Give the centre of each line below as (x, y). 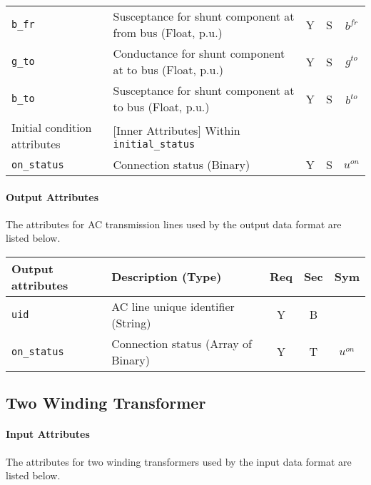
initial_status (154, 144)
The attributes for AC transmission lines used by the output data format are (174, 224)
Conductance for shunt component (199, 53)
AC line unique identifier (173, 306)
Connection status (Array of (182, 343)
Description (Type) (167, 277)
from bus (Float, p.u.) (168, 32)
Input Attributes (48, 434)
